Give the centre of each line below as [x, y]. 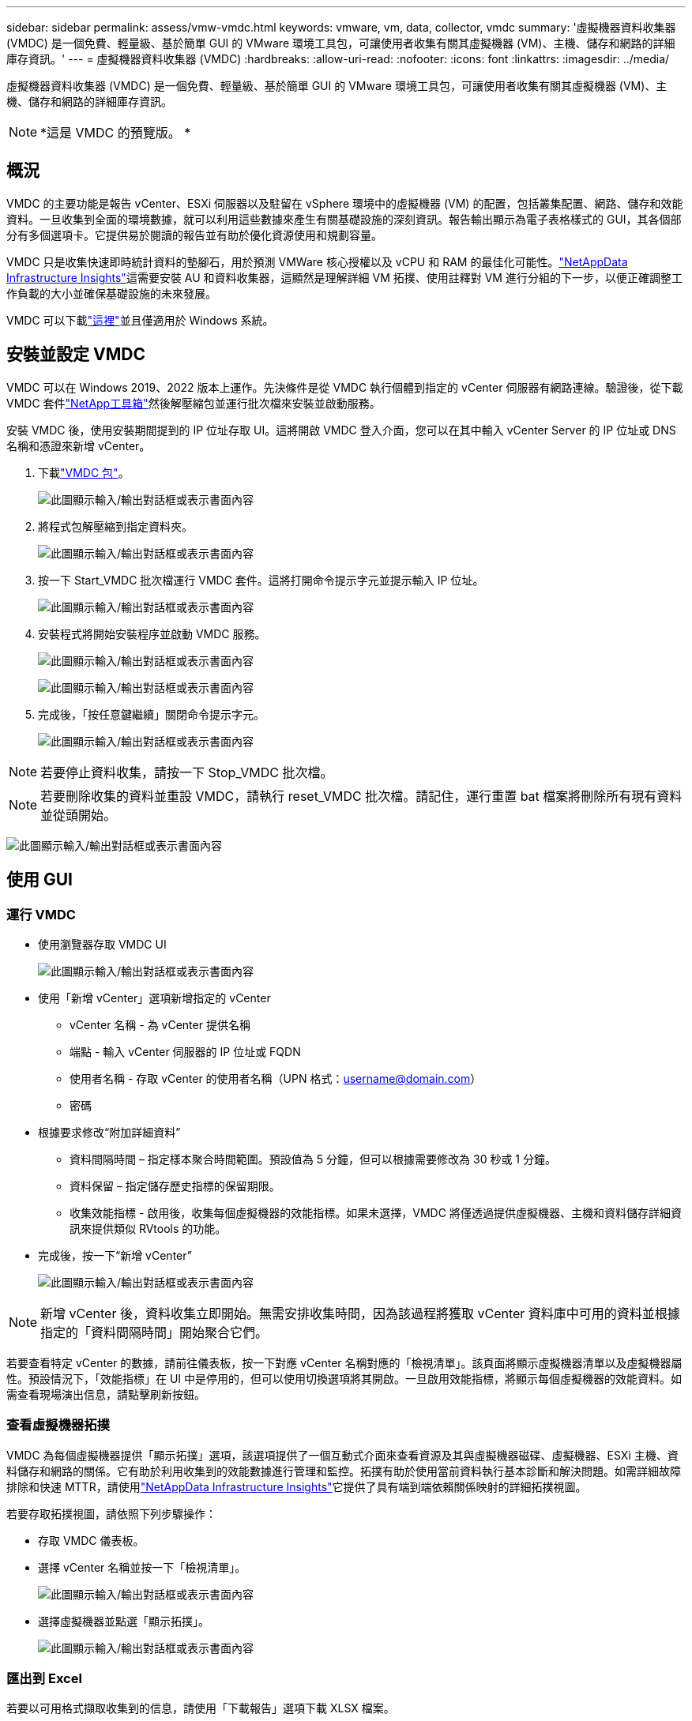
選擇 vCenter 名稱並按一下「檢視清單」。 [142, 1567]
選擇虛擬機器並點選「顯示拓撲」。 [124, 1621]
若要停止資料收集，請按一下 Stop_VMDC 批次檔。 [187, 772]
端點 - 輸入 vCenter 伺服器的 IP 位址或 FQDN [185, 1051]
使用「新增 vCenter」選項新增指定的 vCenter [154, 998]
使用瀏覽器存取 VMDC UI [102, 944]
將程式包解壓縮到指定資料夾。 [115, 526]
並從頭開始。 [79, 815]
